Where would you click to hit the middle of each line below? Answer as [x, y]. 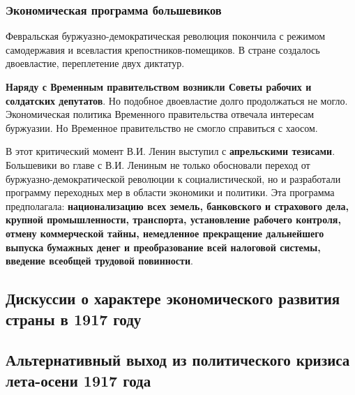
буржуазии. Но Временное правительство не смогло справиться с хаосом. [162, 127]
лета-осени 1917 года [78, 380]
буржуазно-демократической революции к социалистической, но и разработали [173, 178]
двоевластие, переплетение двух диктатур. [95, 63]
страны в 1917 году [74, 319]
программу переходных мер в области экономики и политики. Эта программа [170, 192]
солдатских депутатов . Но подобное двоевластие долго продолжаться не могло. [177, 100]
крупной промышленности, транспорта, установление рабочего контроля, [173, 219]
